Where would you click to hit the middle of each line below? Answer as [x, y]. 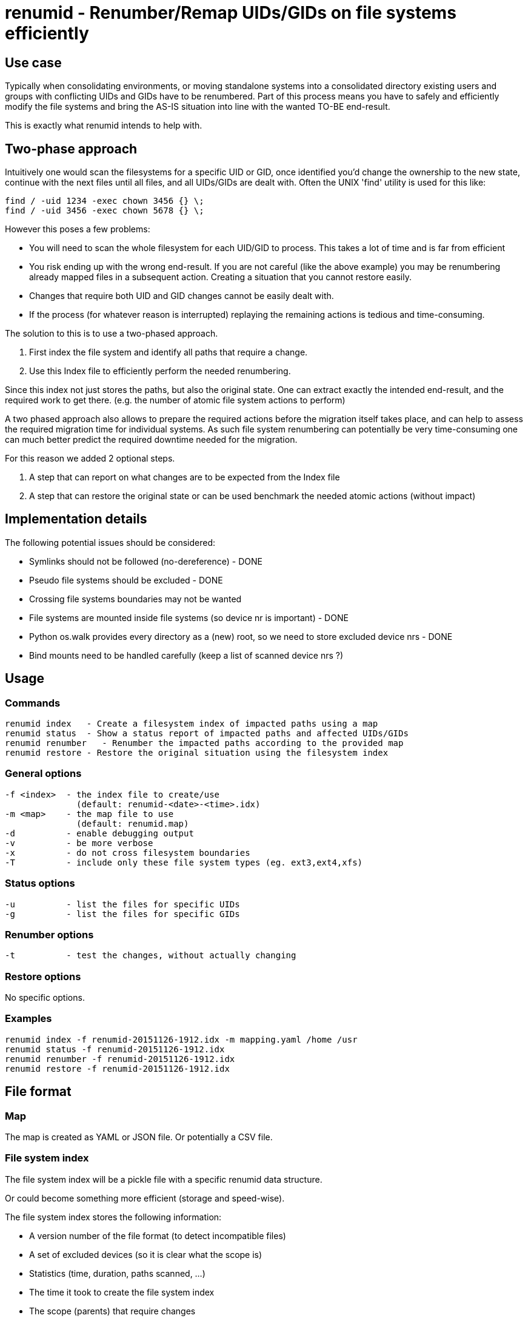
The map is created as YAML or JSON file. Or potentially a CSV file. [139, 1137]
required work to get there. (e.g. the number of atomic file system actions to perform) [175, 400]
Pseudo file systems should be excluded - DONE [126, 580]
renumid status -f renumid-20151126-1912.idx [115, 1049]
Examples [28, 1019]
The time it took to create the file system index [122, 1292]
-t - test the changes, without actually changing [151, 956]
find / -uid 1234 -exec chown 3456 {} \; [105, 201]
